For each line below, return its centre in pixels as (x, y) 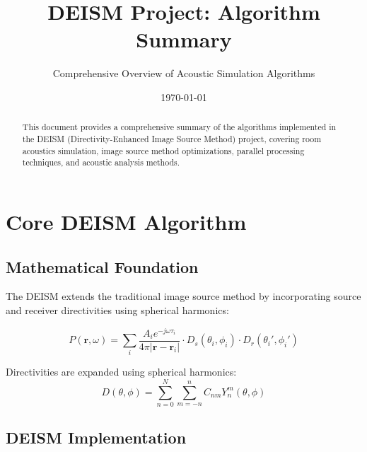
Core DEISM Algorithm (126, 221)
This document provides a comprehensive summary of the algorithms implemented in (179, 127)
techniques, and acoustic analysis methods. (101, 162)
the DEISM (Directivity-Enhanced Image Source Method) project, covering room (172, 138)
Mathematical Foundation (102, 266)
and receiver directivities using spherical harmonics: (117, 309)
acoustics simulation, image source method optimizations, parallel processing (163, 150)
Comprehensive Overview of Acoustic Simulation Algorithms (184, 73)
